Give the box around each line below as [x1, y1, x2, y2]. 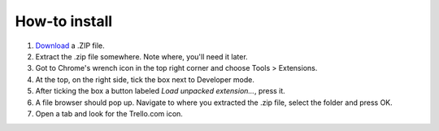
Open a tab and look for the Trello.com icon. [35, 108, 183, 118]
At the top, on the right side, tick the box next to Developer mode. [35, 74, 255, 85]
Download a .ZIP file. [35, 41, 105, 50]
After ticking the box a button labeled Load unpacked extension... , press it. [35, 86, 286, 96]
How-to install [15, 12, 113, 30]
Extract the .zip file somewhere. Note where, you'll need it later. [35, 51, 248, 61]
